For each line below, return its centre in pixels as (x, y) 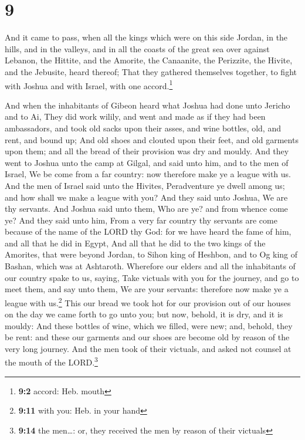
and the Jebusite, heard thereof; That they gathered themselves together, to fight (151, 71)
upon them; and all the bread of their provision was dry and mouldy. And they (147, 151)
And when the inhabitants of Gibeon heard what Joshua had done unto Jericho (148, 105)
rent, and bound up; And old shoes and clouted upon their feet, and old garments (152, 139)
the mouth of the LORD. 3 (51, 361)
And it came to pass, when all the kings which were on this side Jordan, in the (146, 37)
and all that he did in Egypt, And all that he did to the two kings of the (135, 243)
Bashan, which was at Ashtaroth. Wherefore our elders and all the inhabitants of (150, 266)
